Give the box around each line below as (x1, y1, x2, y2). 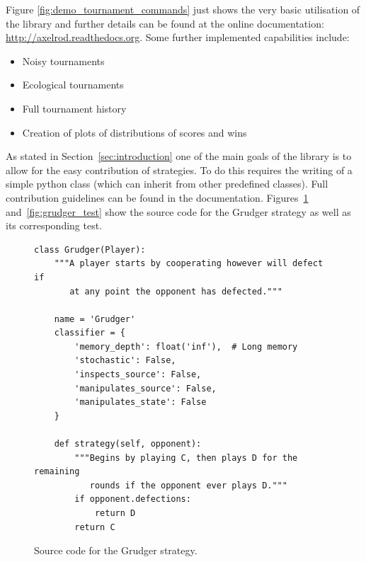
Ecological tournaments (22, 77, 124, 92)
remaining (34, 466, 80, 477)
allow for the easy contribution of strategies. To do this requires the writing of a (6, 162, 353, 177)
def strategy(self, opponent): (54, 439, 202, 449)
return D (94, 508, 136, 518)
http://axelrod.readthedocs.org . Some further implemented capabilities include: (6, 30, 350, 45)
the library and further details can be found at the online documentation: (6, 16, 324, 30)
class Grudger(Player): (34, 244, 146, 255)
